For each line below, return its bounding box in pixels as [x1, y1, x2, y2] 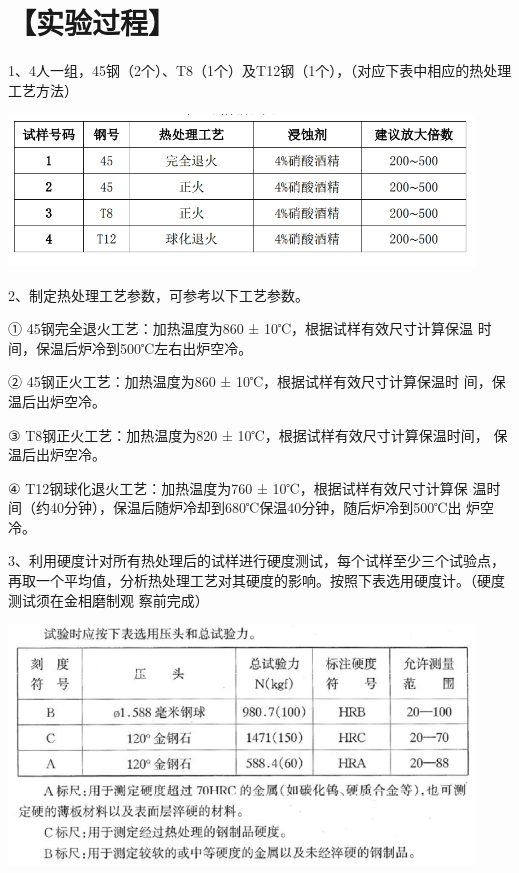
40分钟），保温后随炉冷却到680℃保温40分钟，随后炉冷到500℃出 [49, 497, 462, 518]
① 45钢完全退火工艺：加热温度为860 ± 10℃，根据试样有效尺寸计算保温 [8, 318, 474, 339]
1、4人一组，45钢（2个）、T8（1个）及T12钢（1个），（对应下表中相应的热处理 [8, 60, 512, 81]
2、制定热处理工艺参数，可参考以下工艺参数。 [8, 284, 309, 305]
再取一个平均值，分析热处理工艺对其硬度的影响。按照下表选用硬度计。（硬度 [8, 570, 505, 591]
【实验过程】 [8, 2, 177, 43]
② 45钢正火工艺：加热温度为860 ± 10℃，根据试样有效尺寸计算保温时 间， [8, 371, 492, 392]
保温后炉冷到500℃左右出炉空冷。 [35, 337, 253, 358]
